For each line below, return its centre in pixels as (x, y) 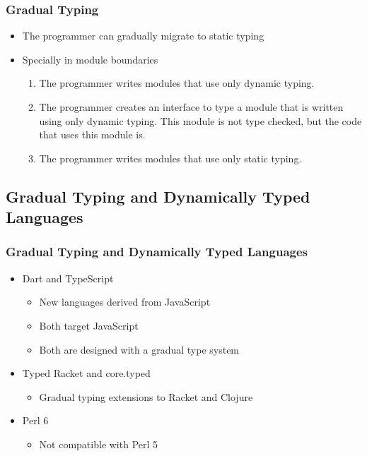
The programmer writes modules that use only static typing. (170, 158)
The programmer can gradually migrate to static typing (143, 36)
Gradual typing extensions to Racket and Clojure (146, 396)
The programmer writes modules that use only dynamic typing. (177, 83)
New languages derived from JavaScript (125, 302)
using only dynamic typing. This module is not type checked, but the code (200, 120)
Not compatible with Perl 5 (99, 444)
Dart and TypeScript (68, 278)
